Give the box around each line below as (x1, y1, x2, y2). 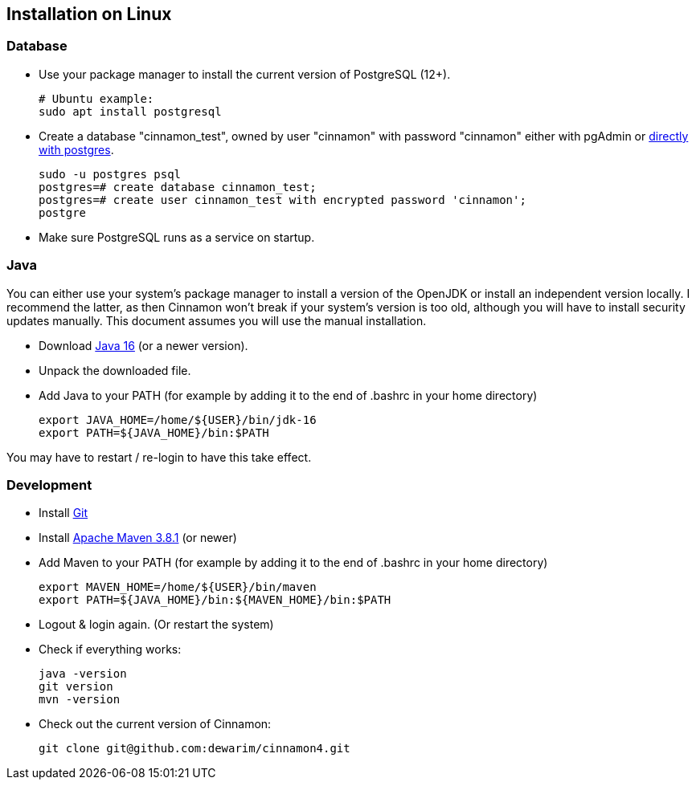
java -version (39, 667, 127, 681)
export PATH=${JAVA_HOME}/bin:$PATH (39, 426, 269, 439)
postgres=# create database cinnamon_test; (39, 180, 317, 193)
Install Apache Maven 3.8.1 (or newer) (39, 531, 237, 545)
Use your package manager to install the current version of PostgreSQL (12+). (39, 67, 451, 81)
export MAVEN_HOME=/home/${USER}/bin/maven (39, 580, 317, 594)
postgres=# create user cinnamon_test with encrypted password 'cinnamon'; (39, 193, 526, 206)
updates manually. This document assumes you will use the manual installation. (6, 313, 427, 328)
